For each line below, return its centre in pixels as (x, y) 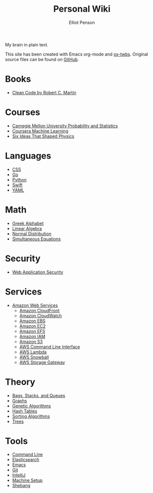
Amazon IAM (32, 336)
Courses (23, 112)
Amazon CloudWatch (41, 316)
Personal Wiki (82, 9)
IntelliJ (19, 475)
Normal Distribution (32, 234)
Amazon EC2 (32, 326)
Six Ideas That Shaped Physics (43, 136)
